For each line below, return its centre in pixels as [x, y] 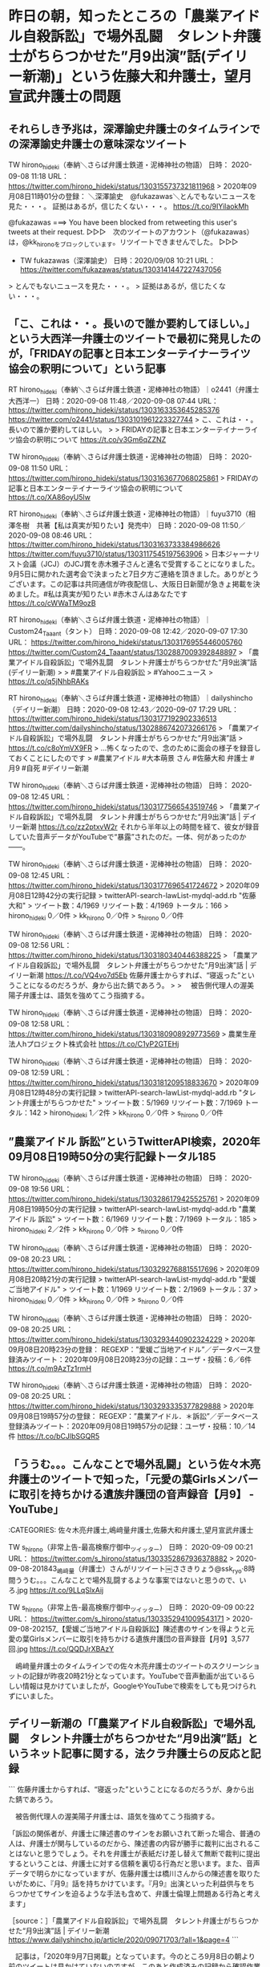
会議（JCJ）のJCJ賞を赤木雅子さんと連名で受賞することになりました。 [141, 563]
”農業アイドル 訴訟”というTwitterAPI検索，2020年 [134, 1142]
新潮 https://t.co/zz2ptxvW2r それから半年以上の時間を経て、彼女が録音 [141, 827]
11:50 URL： [50, 468]
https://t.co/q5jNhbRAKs [49, 681]
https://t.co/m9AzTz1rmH [50, 1368]
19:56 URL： [51, 1189]
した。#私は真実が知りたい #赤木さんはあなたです [105, 594]
